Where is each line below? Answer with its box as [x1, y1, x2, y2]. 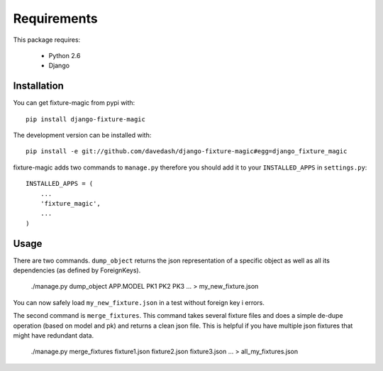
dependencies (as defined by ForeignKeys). [13, 266, 141, 275]
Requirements [13, 11, 99, 26]
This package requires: [13, 35, 81, 44]
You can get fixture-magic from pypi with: [13, 99, 135, 107]
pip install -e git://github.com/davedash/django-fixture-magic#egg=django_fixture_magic [26, 148, 348, 155]
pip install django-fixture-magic [26, 115, 145, 123]
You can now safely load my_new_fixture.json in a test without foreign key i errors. [13, 298, 265, 306]
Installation [13, 80, 64, 92]
